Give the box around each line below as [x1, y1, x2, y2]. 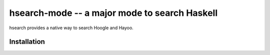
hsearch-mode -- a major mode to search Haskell [9, 7, 217, 18]
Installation [9, 38, 45, 46]
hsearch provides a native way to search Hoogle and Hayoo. [9, 25, 133, 31]
